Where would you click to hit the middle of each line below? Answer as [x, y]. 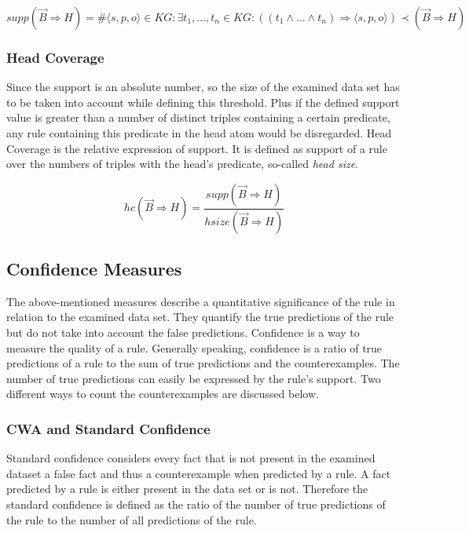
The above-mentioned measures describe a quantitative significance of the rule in [201, 301]
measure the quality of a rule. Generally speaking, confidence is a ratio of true [194, 347]
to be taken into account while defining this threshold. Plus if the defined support [203, 102]
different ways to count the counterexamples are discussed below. [163, 394]
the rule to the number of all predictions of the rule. [132, 519]
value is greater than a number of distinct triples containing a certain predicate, [198, 117]
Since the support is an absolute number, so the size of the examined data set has [203, 87]
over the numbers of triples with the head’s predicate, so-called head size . [183, 164]
